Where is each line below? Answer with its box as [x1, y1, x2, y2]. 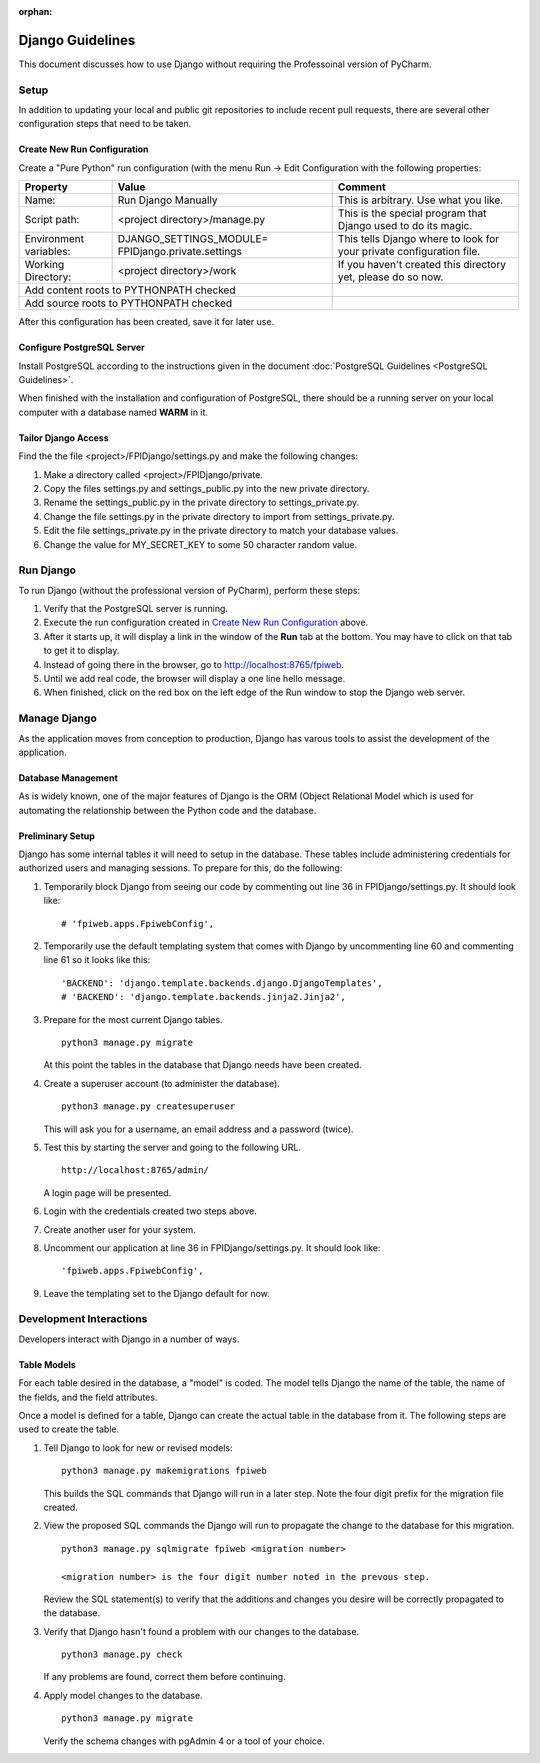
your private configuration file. [337, 245, 481, 259]
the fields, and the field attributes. [18, 1391, 158, 1403]
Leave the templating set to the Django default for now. [43, 1287, 270, 1299]
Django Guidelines [18, 31, 136, 49]
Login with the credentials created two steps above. [43, 1205, 257, 1217]
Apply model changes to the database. [43, 1689, 204, 1701]
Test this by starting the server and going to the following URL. [43, 1141, 302, 1153]
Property [24, 180, 69, 194]
